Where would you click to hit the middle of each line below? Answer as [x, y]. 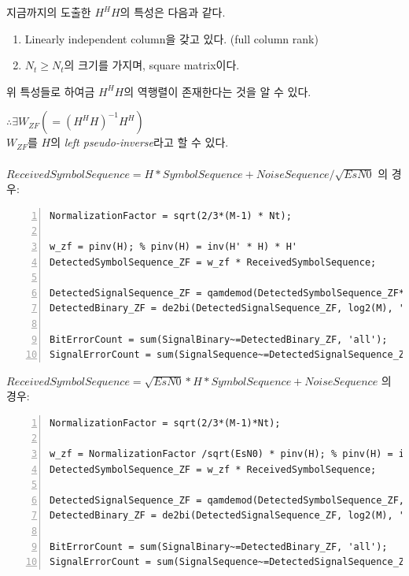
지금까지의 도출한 [49, 12]
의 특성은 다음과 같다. [173, 12]
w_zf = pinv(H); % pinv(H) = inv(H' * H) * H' [173, 246]
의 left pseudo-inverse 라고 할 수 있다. [140, 142]
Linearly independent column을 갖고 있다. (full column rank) [171, 38]
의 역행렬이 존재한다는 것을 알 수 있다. [217, 91]
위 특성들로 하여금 [51, 91]
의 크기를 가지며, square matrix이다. [152, 65]
